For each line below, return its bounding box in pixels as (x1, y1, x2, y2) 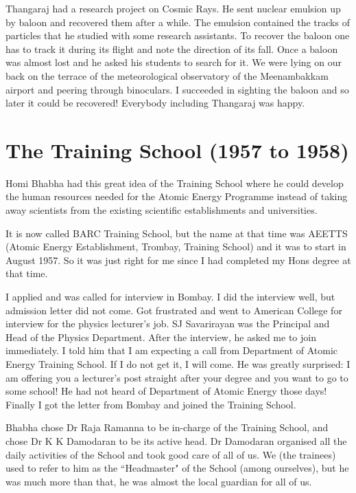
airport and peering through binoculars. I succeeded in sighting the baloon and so (5, 82, 349, 96)
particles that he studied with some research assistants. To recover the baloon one (5, 28, 350, 43)
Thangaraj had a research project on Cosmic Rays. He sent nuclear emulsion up (5, 1, 341, 15)
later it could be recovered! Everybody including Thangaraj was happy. (5, 96, 305, 110)
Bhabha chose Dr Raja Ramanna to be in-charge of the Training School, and (5, 420, 329, 435)
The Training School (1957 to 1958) (5, 135, 349, 164)
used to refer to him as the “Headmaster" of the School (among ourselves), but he (5, 461, 349, 475)
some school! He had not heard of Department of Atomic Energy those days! (5, 384, 327, 398)
